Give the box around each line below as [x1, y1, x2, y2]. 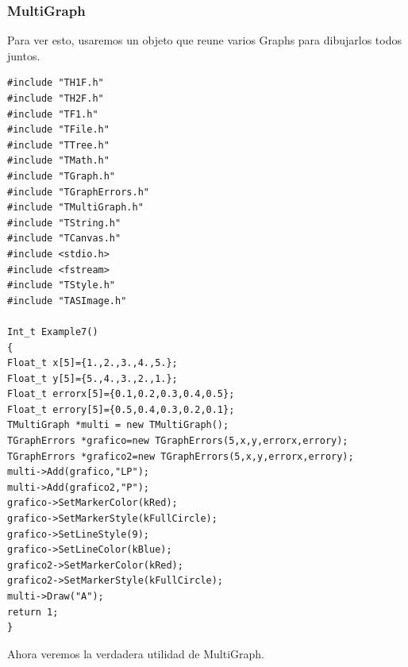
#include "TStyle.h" [7, 280, 116, 291]
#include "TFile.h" [7, 124, 110, 136]
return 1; [7, 606, 59, 618]
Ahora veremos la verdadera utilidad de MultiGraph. [7, 645, 264, 661]
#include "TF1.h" [7, 108, 98, 120]
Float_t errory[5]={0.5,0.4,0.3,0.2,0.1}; [7, 403, 235, 415]
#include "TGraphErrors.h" [7, 186, 149, 198]
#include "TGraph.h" [7, 170, 116, 182]
